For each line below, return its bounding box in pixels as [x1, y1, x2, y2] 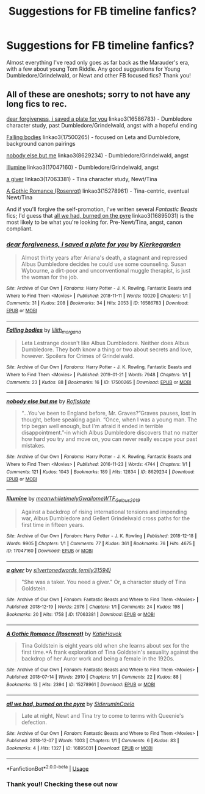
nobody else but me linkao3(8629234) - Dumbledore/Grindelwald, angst [6, 151, 189, 159]
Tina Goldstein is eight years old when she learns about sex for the [21, 642, 190, 649]
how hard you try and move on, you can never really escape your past [21, 435, 198, 443]
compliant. [6, 224, 33, 232]
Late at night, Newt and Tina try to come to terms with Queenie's [21, 712, 184, 719]
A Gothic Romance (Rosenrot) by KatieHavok [6, 630, 122, 637]
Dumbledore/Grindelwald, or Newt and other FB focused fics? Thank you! [6, 71, 191, 79]
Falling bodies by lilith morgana [6, 326, 81, 335]
